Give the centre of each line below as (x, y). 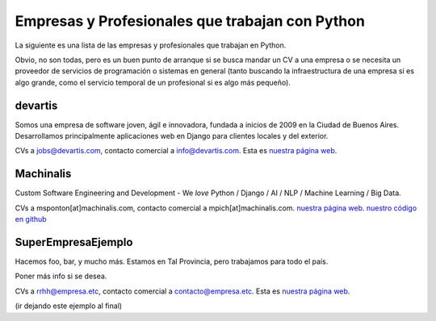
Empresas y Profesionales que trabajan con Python (190, 21)
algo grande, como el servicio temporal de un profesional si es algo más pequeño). (153, 82)
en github (31, 219)
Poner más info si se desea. (61, 276)
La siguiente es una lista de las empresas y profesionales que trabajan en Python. (151, 45)
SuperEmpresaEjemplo (74, 242)
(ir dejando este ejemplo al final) (69, 306)
